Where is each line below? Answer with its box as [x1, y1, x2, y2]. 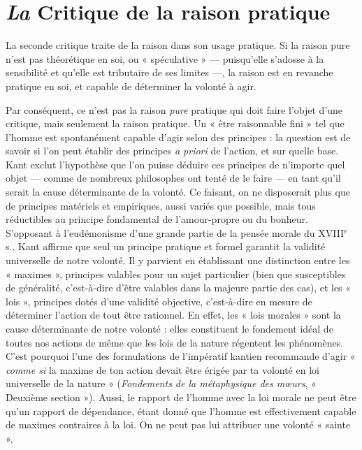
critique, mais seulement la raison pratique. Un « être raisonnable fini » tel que [6, 116, 345, 131]
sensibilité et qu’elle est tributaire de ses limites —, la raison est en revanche [6, 65, 333, 80]
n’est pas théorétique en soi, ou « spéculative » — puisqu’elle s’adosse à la [6, 51, 324, 66]
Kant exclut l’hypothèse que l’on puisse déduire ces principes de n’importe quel [6, 157, 345, 171]
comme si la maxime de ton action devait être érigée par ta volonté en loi [6, 362, 319, 377]
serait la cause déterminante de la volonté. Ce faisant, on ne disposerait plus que [6, 184, 350, 199]
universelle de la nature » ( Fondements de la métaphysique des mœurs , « [6, 376, 317, 391]
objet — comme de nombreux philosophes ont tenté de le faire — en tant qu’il [6, 170, 341, 185]
